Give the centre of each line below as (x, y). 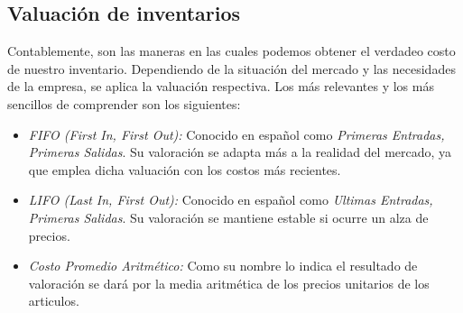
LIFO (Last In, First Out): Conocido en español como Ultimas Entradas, (231, 200)
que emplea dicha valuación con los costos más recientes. (185, 169)
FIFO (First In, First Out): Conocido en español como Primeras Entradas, (236, 134)
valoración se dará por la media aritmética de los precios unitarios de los (229, 283)
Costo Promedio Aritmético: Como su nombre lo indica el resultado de (223, 266)
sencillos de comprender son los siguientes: (124, 103)
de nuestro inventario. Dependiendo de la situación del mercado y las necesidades (231, 68)
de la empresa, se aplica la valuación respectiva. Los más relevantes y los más (221, 86)
